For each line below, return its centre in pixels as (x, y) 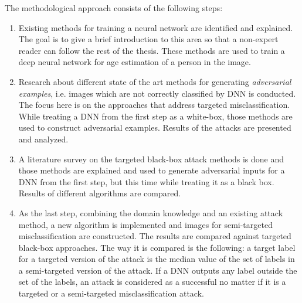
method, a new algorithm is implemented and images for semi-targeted (145, 224)
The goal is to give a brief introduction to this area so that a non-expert (148, 39)
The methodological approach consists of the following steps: (114, 8)
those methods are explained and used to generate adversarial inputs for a (152, 170)
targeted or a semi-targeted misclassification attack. (111, 293)
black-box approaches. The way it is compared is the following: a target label (157, 247)
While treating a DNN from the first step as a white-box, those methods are (155, 116)
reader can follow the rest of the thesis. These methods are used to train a (152, 50)
